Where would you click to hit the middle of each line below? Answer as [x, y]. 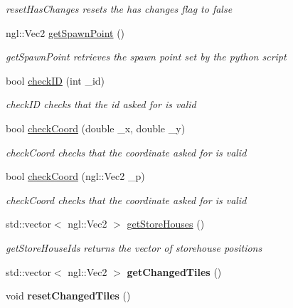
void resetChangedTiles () [68, 296]
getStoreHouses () [166, 224]
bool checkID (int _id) [55, 80]
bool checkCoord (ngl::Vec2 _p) [75, 176]
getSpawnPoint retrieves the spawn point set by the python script [146, 57]
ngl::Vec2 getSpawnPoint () [65, 32]
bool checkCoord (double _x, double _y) [96, 128]
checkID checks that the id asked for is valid [101, 104]
